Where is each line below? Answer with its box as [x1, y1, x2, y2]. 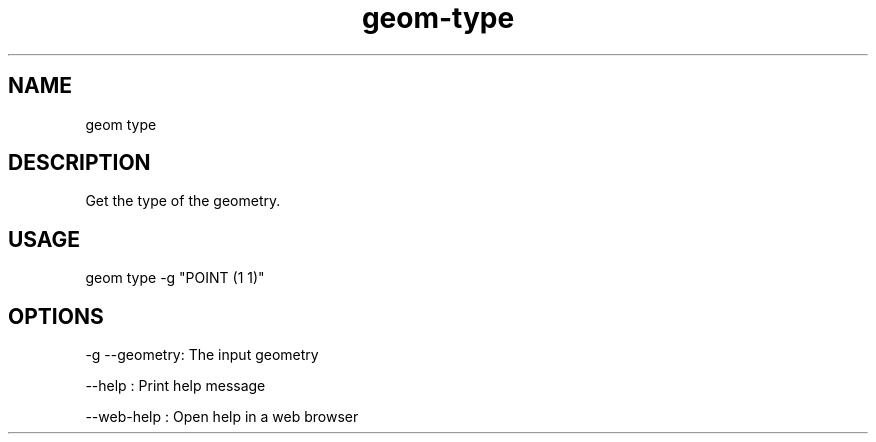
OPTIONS [8, 303, 104, 329]
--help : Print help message [85, 377, 266, 395]
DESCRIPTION [8, 150, 151, 176]
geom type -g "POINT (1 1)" [85, 269, 265, 287]
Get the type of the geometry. [85, 192, 281, 210]
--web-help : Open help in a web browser [85, 408, 359, 426]
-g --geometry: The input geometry [85, 346, 319, 364]
